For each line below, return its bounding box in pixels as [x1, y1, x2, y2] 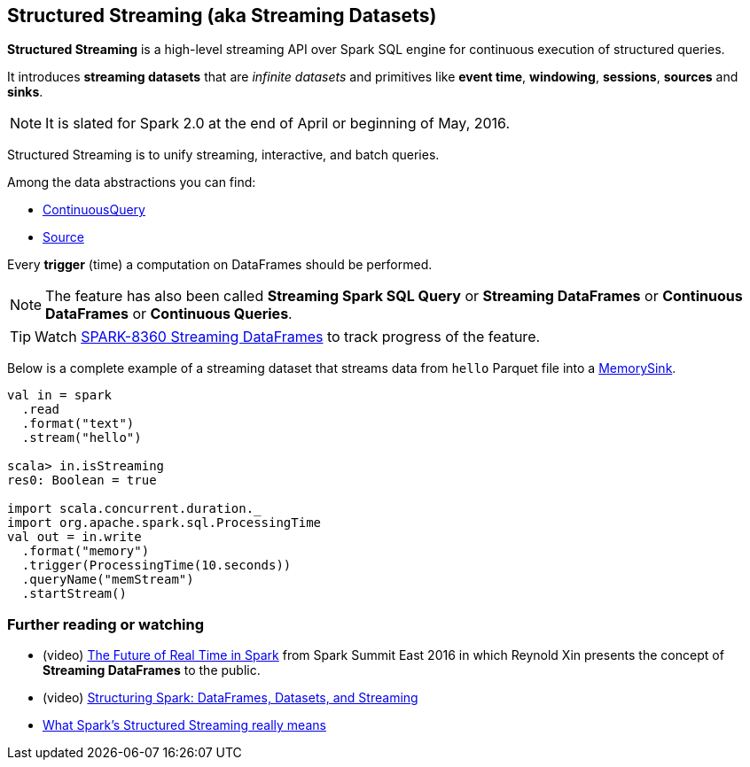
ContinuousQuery [43, 202, 145, 218]
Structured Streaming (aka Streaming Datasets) [7, 4, 437, 27]
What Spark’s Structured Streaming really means [43, 717, 326, 733]
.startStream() [21, 586, 127, 601]
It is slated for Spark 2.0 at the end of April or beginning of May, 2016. [45, 114, 511, 133]
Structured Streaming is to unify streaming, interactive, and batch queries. [7, 147, 440, 163]
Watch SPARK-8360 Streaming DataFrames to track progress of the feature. [35, 328, 541, 346]
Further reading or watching [7, 615, 205, 633]
